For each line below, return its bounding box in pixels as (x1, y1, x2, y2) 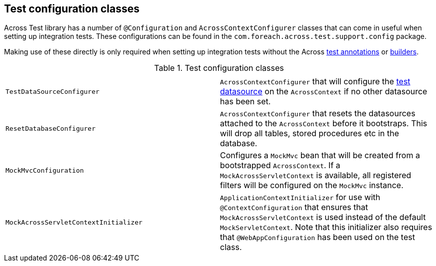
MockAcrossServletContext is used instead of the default (220, 212, 426, 223)
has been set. (220, 96, 271, 107)
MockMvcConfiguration (5, 166, 84, 174)
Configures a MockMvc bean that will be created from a (220, 150, 420, 161)
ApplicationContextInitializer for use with (220, 192, 380, 203)
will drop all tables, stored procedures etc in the (220, 128, 399, 139)
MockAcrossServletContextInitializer (5, 218, 142, 226)
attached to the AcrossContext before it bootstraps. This (220, 118, 427, 129)
